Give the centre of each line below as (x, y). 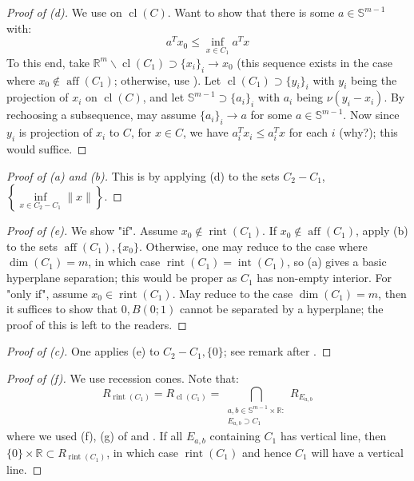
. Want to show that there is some (251, 12)
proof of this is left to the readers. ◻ (97, 324)
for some (271, 115)
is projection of (56, 132)
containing (235, 436)
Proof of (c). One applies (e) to (83, 351)
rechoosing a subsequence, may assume (102, 115)
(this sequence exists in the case (315, 62)
